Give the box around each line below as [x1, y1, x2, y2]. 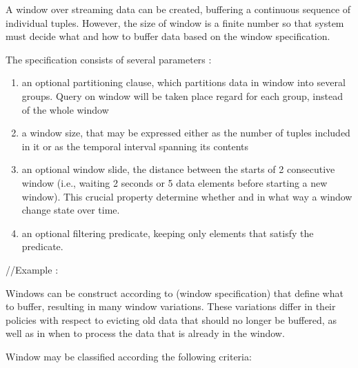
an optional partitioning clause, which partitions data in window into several [21, 75, 346, 90]
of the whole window [21, 102, 109, 116]
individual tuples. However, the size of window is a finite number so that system [6, 15, 344, 30]
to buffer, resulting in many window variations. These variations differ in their [6, 299, 336, 314]
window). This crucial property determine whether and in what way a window [21, 189, 352, 203]
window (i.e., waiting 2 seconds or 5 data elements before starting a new [21, 175, 328, 190]
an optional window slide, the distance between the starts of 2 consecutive [21, 162, 335, 176]
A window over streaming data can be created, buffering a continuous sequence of [6, 2, 351, 16]
